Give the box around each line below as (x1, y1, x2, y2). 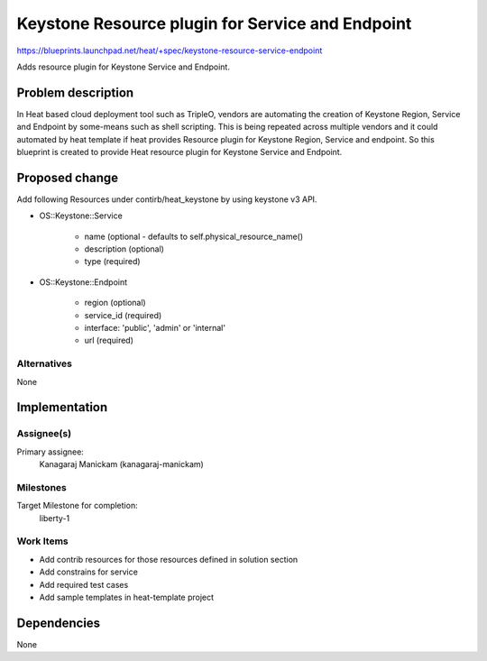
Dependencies (16, 615, 101, 630)
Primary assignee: (16, 446, 85, 457)
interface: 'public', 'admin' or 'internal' (84, 323, 225, 334)
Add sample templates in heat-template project (39, 592, 215, 602)
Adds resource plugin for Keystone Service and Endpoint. (16, 61, 230, 72)
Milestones (16, 481, 67, 493)
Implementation (16, 399, 108, 415)
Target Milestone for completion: (16, 500, 139, 511)
